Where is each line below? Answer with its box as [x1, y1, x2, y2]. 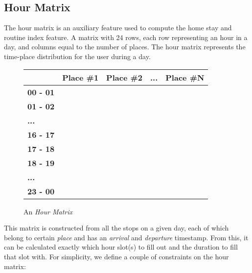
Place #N [165, 71, 205, 83]
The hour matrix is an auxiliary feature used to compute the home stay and [4, 22, 232, 33]
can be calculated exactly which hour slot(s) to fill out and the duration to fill [4, 242, 238, 252]
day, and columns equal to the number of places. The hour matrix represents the [4, 42, 246, 52]
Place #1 [62, 71, 99, 83]
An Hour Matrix [23, 206, 73, 216]
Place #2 [106, 71, 142, 83]
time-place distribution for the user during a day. [4, 51, 151, 61]
